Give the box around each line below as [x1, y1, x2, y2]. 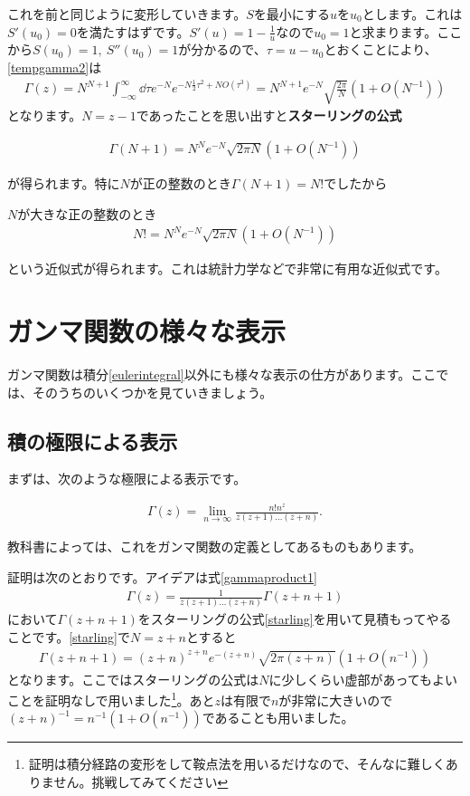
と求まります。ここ [349, 22, 463, 41]
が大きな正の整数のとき [17, 204, 157, 223]
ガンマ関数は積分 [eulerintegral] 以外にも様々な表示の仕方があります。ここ [7, 364, 437, 383]
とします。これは [362, 5, 463, 23]
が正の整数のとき [129, 174, 231, 193]
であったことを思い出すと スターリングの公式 [136, 106, 402, 125]
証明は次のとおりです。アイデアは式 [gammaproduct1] [7, 567, 317, 586]
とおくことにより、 [324, 40, 437, 59]
